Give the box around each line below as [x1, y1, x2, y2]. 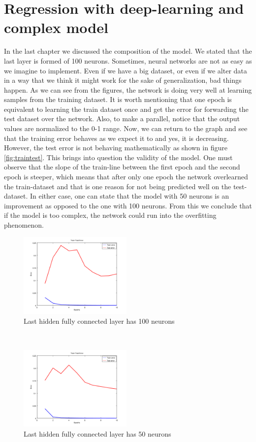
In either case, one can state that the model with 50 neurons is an [30, 191, 229, 201]
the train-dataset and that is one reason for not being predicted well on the [4, 181, 231, 191]
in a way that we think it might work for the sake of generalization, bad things [4, 75, 242, 85]
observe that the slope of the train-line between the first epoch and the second [4, 162, 240, 172]
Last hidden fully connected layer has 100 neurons [24, 316, 175, 326]
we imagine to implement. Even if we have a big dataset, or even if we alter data [4, 65, 247, 75]
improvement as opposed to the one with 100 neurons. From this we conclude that [4, 200, 252, 210]
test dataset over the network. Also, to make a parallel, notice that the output [4, 113, 240, 124]
